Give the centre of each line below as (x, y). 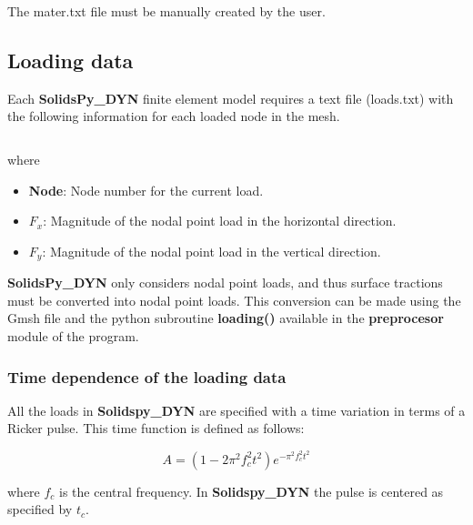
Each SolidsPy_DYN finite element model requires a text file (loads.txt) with (231, 98)
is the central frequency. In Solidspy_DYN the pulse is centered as (252, 491)
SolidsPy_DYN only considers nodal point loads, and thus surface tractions (225, 283)
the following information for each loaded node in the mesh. (174, 116)
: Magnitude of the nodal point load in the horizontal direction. (220, 221)
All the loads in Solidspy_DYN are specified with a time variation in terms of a (236, 410)
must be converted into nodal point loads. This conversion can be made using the (234, 300)
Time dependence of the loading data (147, 376)
